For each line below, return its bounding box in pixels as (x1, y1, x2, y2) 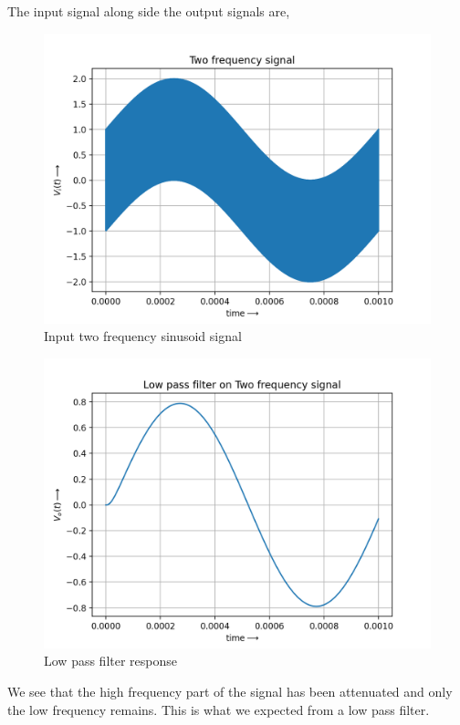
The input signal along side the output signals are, (7, 2, 290, 20)
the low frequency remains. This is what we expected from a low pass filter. (7, 699, 430, 719)
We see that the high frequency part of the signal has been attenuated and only (7, 681, 453, 700)
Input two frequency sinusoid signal (44, 326, 242, 346)
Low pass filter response (44, 651, 178, 670)
